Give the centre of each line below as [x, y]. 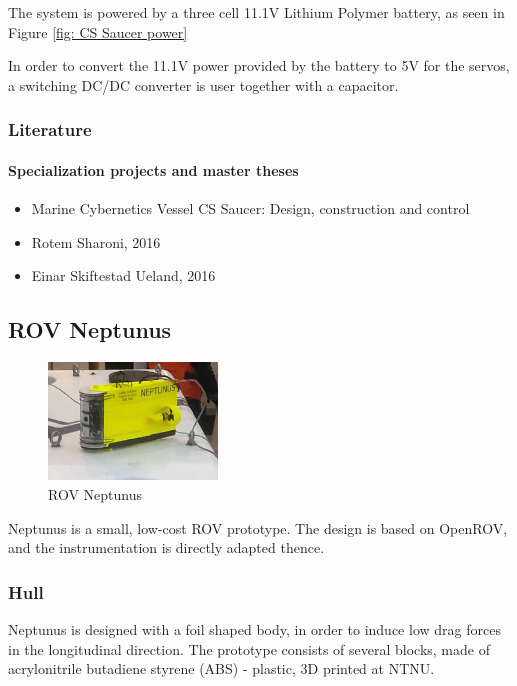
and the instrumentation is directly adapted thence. [166, 547]
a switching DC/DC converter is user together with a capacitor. [203, 84]
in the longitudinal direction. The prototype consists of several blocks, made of [249, 648]
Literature [50, 129]
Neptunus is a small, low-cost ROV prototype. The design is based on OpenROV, [258, 527]
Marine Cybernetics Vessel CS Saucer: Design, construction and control [250, 208]
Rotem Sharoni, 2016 [96, 241]
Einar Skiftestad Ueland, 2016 [123, 275]
